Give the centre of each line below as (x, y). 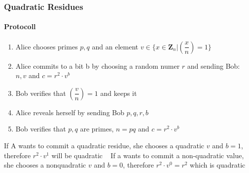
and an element (115, 46)
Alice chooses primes (47, 46)
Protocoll (20, 26)
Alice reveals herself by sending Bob (70, 112)
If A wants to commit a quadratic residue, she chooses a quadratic (104, 146)
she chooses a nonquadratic (45, 165)
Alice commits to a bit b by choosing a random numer (98, 65)
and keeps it (119, 93)
